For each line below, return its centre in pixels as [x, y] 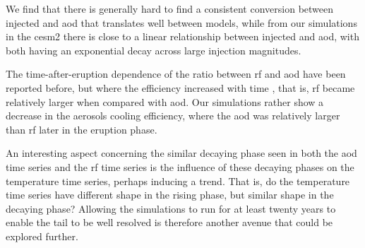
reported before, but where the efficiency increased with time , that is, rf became [180, 87]
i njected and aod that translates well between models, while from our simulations [181, 22]
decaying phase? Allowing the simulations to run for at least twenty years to [171, 208]
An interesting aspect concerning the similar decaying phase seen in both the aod [181, 153]
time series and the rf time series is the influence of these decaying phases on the [180, 166]
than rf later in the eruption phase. [82, 129]
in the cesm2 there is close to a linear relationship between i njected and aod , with [182, 36]
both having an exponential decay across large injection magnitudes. [154, 50]
